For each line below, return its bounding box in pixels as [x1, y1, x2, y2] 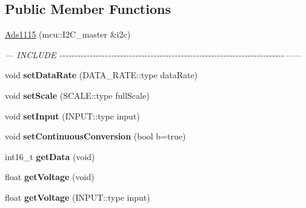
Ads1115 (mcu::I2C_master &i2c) [5, 28, 131, 41]
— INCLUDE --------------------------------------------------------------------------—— [5, 48, 301, 61]
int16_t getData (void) [5, 150, 95, 163]
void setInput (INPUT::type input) [5, 109, 140, 122]
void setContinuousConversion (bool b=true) [5, 130, 186, 143]
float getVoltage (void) [5, 170, 95, 183]
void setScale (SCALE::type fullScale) [5, 89, 150, 101]
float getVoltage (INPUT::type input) [5, 190, 150, 203]
